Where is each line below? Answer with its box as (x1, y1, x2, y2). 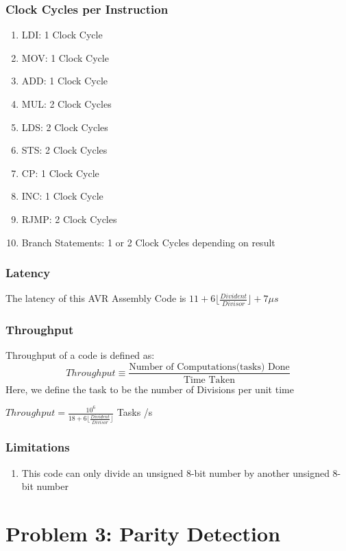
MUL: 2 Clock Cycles (21, 97, 112, 110)
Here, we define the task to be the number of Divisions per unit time (5, 382, 294, 396)
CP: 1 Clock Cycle (21, 165, 99, 180)
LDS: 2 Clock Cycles (21, 119, 108, 134)
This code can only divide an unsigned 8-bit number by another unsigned (21, 465, 330, 480)
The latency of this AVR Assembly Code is (5, 291, 186, 305)
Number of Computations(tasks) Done (129, 362, 290, 372)
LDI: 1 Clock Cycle (21, 27, 103, 42)
